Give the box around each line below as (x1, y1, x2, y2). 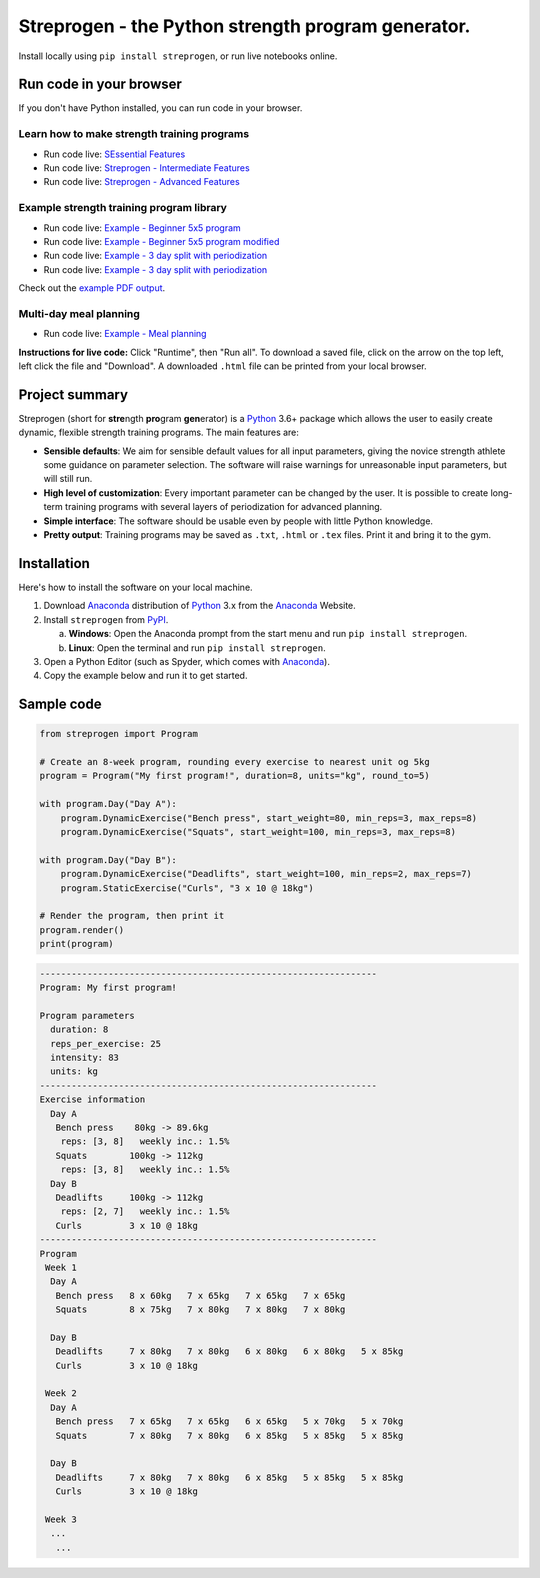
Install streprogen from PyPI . (43, 613, 169, 625)
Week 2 (45, 1388, 77, 1399)
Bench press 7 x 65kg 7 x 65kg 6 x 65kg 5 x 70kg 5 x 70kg (55, 1416, 404, 1427)
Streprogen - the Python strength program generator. (18, 15, 471, 37)
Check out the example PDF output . (18, 282, 166, 294)
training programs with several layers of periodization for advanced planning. (65, 501, 383, 513)
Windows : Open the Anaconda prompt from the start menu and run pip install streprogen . (68, 628, 468, 640)
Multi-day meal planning (18, 306, 140, 320)
